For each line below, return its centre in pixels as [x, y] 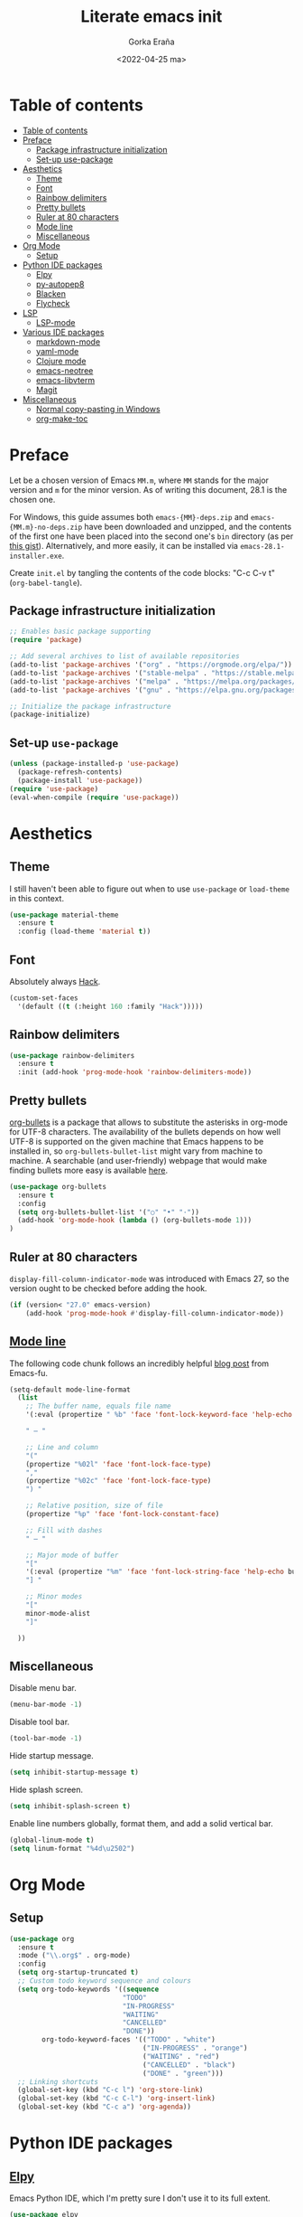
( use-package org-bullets [58, 1186]
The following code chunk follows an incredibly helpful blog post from [139, 1363]
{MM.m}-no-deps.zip [46, 527]
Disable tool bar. [40, 1722]
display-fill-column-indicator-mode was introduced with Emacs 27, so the [150, 1278]
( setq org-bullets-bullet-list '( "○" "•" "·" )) [109, 1212]
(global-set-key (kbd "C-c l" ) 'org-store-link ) [110, 2090]
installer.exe [36, 556]
